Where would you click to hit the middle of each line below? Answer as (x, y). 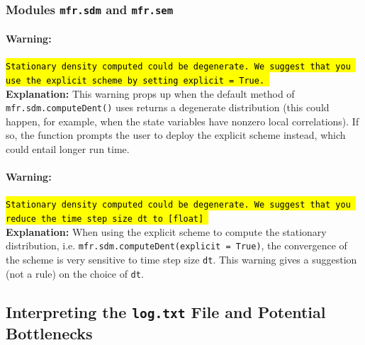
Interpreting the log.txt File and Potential (166, 311)
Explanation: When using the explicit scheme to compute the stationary (166, 231)
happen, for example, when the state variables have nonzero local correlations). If (182, 121)
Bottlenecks (49, 333)
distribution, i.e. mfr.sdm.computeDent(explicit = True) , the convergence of (176, 245)
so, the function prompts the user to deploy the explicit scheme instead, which (176, 135)
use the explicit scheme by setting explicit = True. (135, 80)
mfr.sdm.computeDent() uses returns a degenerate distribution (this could (168, 107)
